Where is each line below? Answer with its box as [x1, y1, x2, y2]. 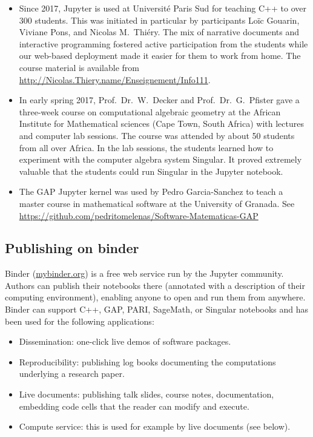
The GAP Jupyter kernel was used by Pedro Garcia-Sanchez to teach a [19, 185, 283, 198]
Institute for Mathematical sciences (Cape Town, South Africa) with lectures [19, 117, 304, 130]
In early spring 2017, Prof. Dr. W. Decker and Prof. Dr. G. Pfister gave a [19, 93, 300, 106]
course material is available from [19, 61, 139, 73]
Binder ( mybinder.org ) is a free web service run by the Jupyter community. [5, 267, 284, 280]
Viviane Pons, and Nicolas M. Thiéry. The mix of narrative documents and [19, 25, 299, 38]
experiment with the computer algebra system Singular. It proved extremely [19, 153, 302, 166]
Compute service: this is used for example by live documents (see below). [19, 420, 291, 433]
